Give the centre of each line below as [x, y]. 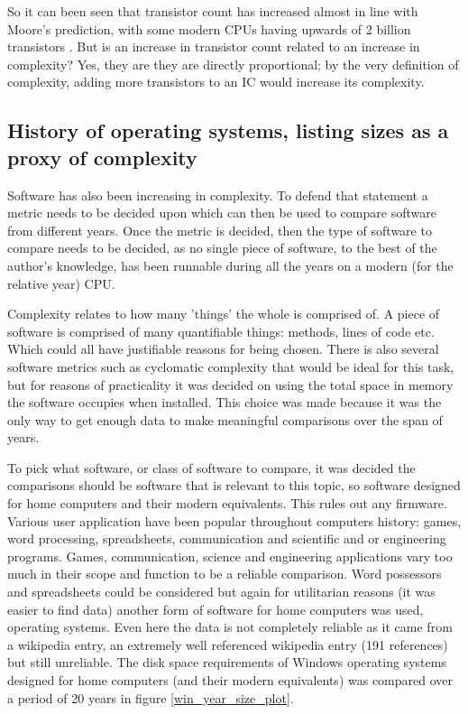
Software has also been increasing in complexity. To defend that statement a [218, 195]
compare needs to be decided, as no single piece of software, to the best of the [222, 248]
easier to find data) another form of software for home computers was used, [216, 609]
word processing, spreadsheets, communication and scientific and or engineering [227, 538]
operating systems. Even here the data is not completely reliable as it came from [230, 627]
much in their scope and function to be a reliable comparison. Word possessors [225, 574]
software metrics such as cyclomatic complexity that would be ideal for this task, [231, 366]
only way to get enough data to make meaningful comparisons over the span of [225, 419]
